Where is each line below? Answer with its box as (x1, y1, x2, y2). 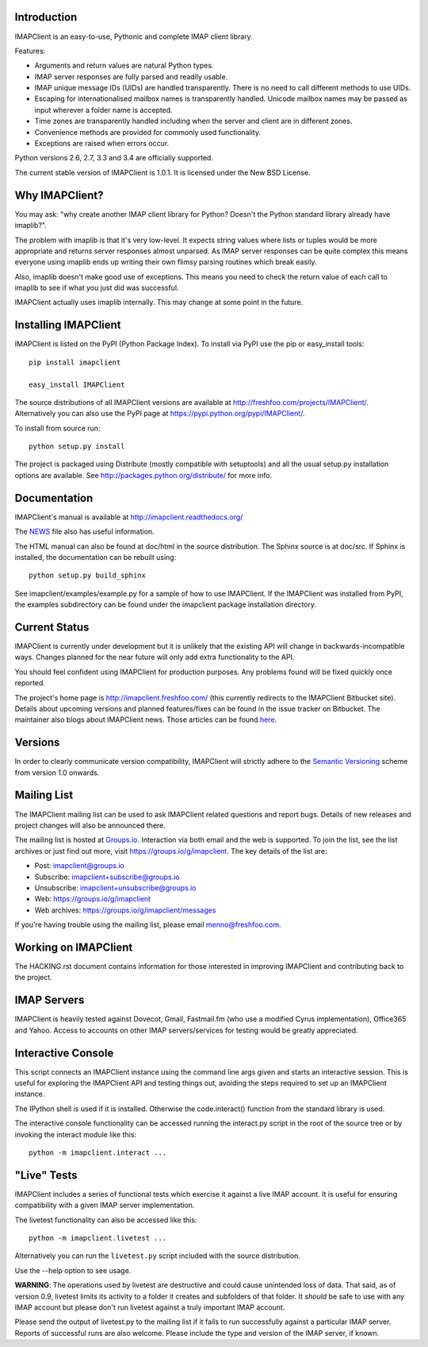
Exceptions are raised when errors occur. (34, 139, 170, 149)
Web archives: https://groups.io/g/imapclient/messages (34, 905, 216, 915)
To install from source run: (14, 423, 101, 433)
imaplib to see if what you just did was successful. (14, 283, 179, 293)
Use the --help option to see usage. (14, 1265, 132, 1275)
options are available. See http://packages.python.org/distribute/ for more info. (14, 470, 273, 480)
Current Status (14, 620, 90, 634)
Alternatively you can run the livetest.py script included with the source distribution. (14, 1251, 301, 1260)
